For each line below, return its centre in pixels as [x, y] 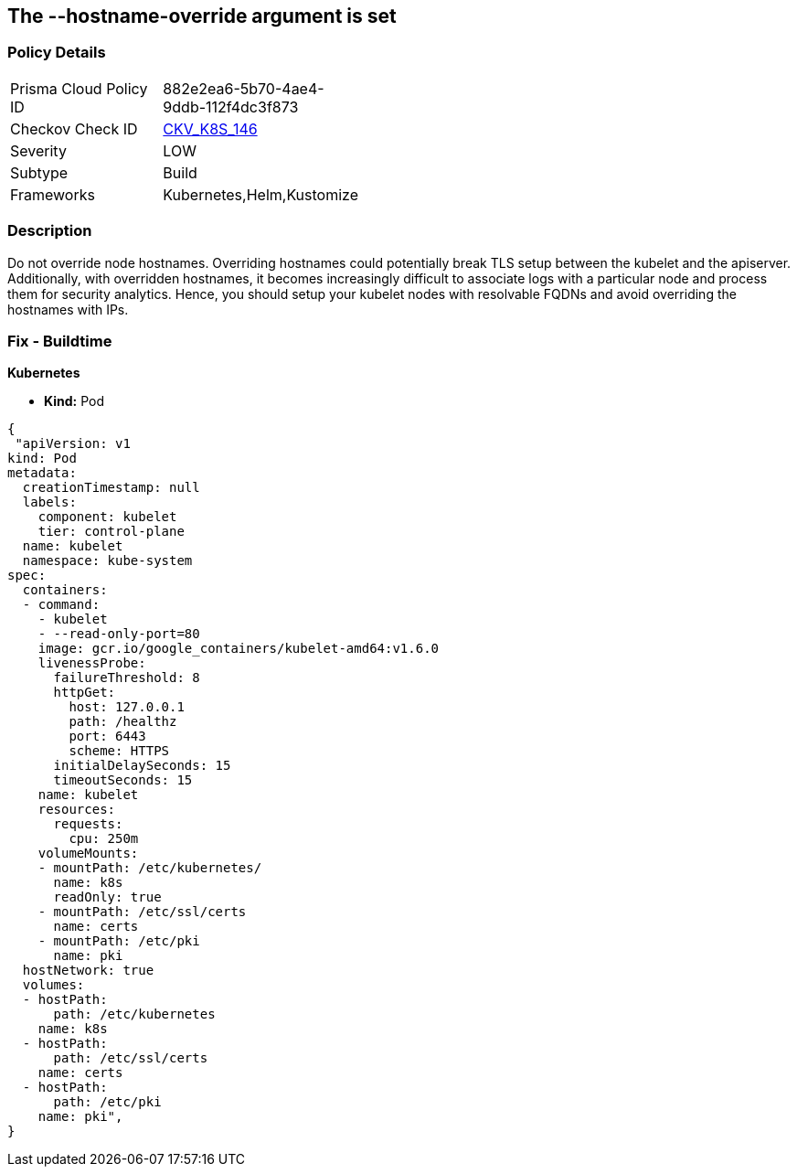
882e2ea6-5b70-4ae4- [244, 88]
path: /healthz [123, 722]
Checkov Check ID [74, 128]
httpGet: [85, 693]
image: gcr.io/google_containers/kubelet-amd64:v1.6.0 [239, 649]
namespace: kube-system [107, 561]
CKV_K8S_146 [210, 128]
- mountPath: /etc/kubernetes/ [150, 868]
